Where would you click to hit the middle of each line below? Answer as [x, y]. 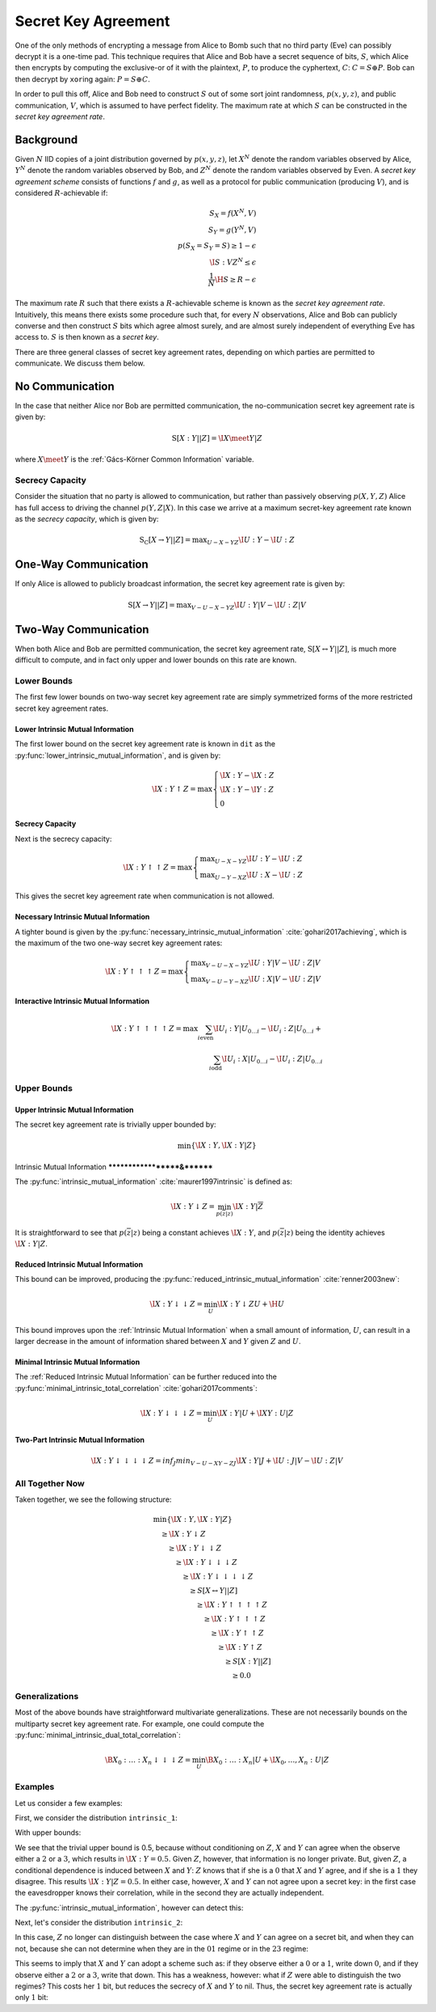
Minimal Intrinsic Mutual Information [78, 1362]
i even [206, 1038]
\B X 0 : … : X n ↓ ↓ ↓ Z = [148, 1761]
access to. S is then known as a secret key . [87, 337]
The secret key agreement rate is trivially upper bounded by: [116, 1125]
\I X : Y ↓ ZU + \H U [251, 1304]
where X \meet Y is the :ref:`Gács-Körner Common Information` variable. [134, 459]
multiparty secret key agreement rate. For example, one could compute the [140, 1723]
